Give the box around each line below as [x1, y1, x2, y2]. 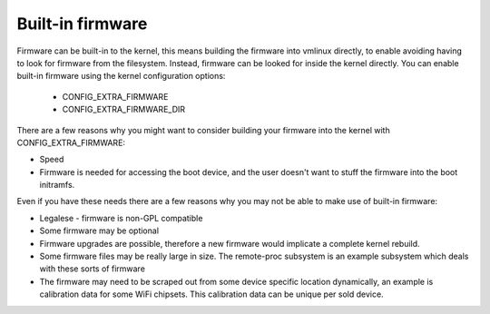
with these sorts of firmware [39, 263, 145, 274]
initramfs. [39, 180, 75, 191]
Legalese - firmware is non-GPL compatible [39, 212, 203, 223]
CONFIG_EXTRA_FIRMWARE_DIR [62, 104, 186, 115]
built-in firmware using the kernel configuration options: [16, 71, 226, 82]
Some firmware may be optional [39, 225, 159, 236]
